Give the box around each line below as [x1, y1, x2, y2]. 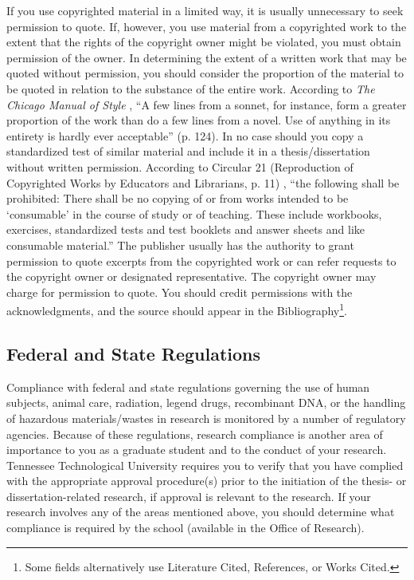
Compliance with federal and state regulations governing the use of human [6, 378, 370, 395]
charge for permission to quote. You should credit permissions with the [6, 283, 353, 300]
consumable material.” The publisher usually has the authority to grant [6, 236, 354, 253]
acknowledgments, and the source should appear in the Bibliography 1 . [6, 300, 347, 318]
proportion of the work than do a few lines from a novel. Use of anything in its [6, 112, 391, 128]
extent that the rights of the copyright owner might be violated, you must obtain [6, 34, 401, 50]
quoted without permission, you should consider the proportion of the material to [6, 65, 404, 81]
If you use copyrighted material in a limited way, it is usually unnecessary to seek [6, 2, 404, 18]
